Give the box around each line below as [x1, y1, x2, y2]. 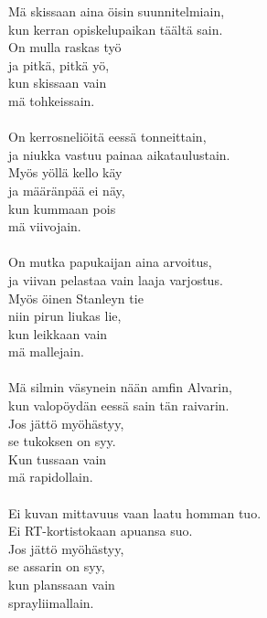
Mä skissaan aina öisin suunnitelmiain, [8, 2, 225, 20]
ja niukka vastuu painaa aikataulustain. [8, 144, 230, 164]
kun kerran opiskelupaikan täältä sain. [8, 19, 223, 38]
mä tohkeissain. [8, 91, 95, 110]
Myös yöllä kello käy [8, 163, 123, 182]
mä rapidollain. [8, 467, 93, 486]
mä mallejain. [8, 342, 84, 361]
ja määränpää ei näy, [8, 180, 125, 199]
